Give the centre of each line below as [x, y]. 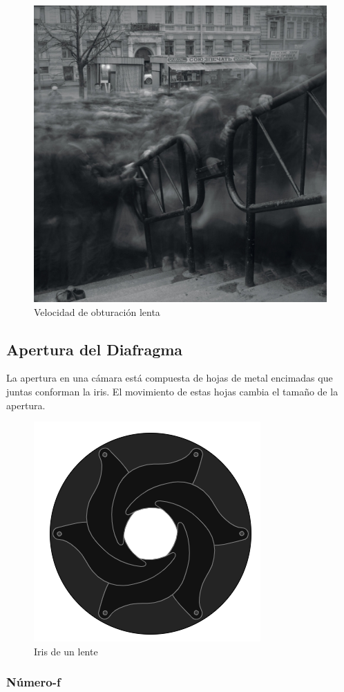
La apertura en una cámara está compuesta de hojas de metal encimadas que [170, 378]
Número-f [34, 682]
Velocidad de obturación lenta [97, 311]
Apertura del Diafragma [95, 349]
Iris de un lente [66, 651]
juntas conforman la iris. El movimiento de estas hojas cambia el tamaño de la [172, 392]
